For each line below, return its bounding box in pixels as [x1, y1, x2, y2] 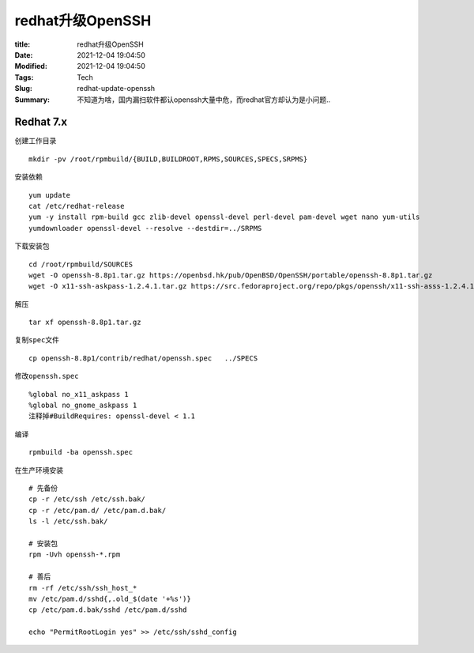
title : [14, 40, 31, 49]
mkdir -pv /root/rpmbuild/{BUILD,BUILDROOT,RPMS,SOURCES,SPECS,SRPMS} [28, 154, 308, 164]
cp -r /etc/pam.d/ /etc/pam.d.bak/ [28, 506, 167, 515]
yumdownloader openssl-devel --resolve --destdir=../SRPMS [28, 224, 262, 232]
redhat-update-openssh [77, 84, 156, 93]
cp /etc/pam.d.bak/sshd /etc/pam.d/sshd [28, 606, 187, 614]
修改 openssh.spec [14, 372, 79, 381]
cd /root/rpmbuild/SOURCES [28, 259, 134, 269]
